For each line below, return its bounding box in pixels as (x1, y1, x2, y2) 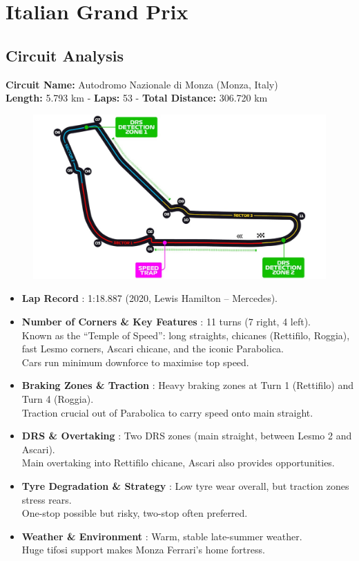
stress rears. (21, 492, 72, 506)
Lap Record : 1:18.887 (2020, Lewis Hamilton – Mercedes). (21, 291, 278, 305)
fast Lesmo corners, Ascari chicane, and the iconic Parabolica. (21, 341, 284, 356)
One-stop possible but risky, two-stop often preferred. (21, 506, 248, 520)
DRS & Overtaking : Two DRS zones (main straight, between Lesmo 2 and (21, 428, 352, 443)
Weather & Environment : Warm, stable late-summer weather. (21, 529, 302, 543)
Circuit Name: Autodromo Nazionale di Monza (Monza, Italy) (6, 77, 278, 91)
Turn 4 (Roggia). (21, 392, 94, 406)
